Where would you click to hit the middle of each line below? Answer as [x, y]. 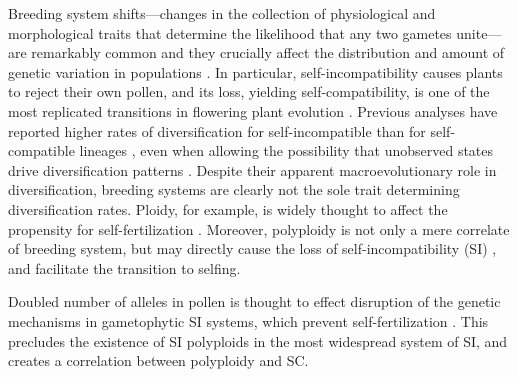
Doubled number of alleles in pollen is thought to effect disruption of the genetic [254, 301]
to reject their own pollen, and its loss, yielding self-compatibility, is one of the [249, 91]
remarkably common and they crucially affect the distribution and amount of [268, 52]
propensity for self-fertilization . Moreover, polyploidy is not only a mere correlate [259, 228]
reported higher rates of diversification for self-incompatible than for [217, 130]
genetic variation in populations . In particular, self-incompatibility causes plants [255, 71]
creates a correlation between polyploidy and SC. [158, 360]
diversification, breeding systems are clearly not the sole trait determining [234, 189]
